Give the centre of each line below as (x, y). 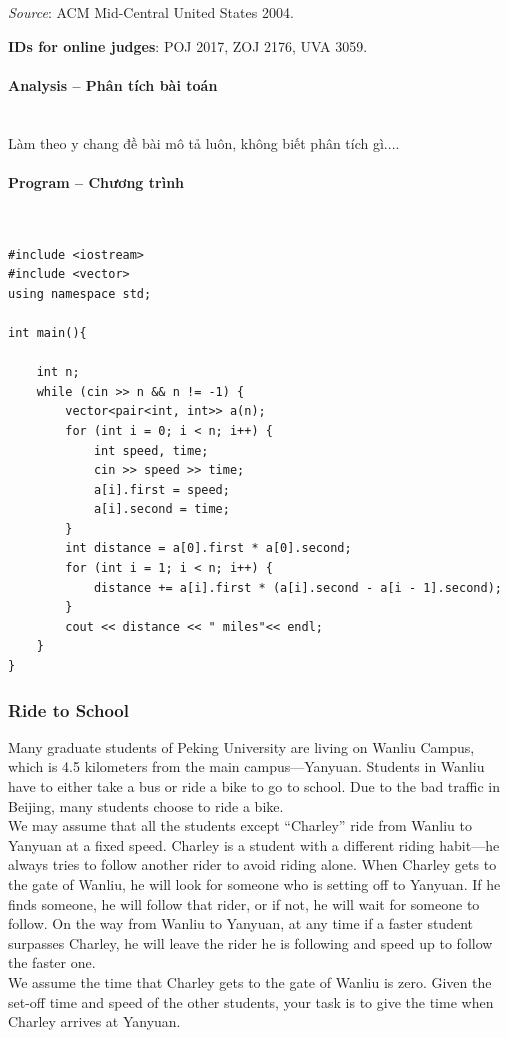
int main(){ (47, 332)
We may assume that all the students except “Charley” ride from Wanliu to (240, 825)
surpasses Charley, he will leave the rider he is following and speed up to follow (250, 942)
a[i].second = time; (161, 509)
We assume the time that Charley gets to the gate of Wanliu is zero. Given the (250, 981)
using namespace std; (80, 293)
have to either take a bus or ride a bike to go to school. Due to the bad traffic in (254, 786)
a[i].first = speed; (161, 489)
